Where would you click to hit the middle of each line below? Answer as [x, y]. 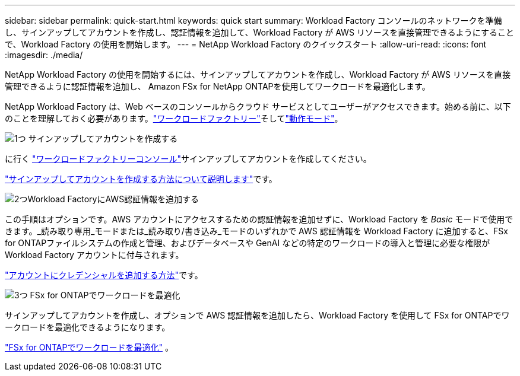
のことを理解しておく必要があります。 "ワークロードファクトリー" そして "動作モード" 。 [174, 118]
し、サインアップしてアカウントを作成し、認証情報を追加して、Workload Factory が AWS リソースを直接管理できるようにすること [259, 32]
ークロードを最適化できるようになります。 [88, 327]
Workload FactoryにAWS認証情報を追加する [113, 199]
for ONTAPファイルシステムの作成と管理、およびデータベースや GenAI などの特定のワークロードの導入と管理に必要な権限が [248, 243]
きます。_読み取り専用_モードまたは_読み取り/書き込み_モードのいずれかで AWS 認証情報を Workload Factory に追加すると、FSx [256, 231]
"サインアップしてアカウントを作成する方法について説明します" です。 [141, 179]
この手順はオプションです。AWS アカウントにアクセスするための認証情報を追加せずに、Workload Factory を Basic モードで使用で [259, 219]
